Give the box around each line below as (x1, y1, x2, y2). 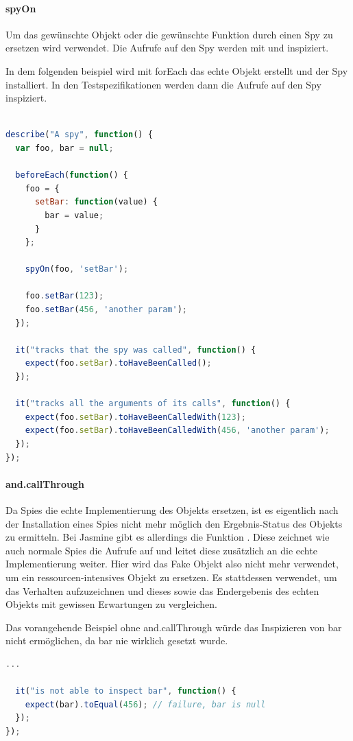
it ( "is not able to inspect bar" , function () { (15, 686, 236, 696)
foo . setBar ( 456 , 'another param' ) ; (25, 305, 187, 315)
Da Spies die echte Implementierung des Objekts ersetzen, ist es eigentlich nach (5, 503, 339, 517)
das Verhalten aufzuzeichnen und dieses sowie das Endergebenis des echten (5, 583, 319, 598)
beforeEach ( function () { (15, 170, 129, 180)
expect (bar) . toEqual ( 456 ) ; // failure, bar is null (25, 699, 266, 709)
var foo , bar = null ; (15, 143, 114, 153)
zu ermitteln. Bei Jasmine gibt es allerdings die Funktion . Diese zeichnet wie (5, 530, 330, 544)
